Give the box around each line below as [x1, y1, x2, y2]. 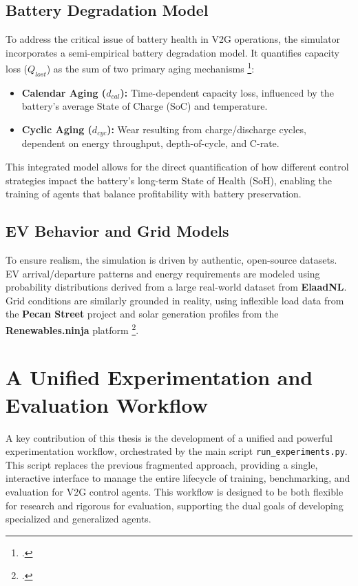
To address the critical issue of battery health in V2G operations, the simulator [6, 32, 341, 46]
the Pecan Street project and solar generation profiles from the [6, 306, 279, 321]
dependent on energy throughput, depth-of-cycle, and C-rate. [21, 136, 280, 150]
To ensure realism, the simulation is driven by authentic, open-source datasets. [6, 253, 337, 267]
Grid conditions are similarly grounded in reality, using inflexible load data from [6, 293, 344, 307]
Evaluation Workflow [6, 390, 209, 418]
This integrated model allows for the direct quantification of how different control [6, 159, 349, 174]
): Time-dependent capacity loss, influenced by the [120, 85, 334, 99]
